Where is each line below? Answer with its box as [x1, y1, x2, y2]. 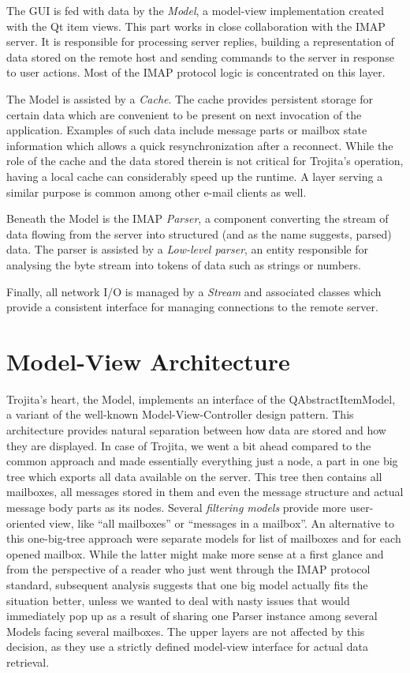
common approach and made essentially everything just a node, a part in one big [6, 453, 398, 469]
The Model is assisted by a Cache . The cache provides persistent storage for [6, 90, 373, 107]
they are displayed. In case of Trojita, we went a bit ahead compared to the [6, 437, 371, 453]
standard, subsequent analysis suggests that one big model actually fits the [6, 576, 368, 592]
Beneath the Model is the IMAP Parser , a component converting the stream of [6, 210, 389, 227]
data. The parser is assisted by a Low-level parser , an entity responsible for [6, 241, 369, 258]
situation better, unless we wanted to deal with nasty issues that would [6, 592, 350, 608]
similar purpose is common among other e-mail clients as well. [6, 183, 307, 200]
